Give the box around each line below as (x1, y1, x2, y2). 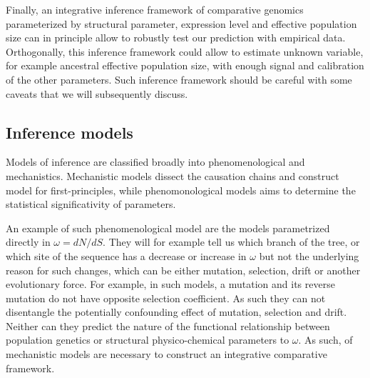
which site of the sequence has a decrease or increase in (6, 248, 247, 263)
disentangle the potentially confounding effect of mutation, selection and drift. (6, 304, 347, 319)
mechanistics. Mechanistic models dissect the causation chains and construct (6, 168, 339, 183)
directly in (6, 234, 51, 249)
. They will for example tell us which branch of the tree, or (103, 234, 360, 249)
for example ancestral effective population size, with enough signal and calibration (6, 58, 364, 73)
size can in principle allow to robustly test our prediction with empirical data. (6, 30, 346, 45)
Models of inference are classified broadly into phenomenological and (6, 154, 305, 169)
